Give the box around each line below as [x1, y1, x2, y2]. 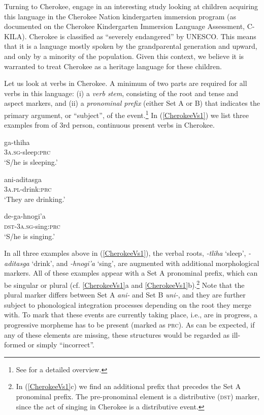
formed [4, 339, 26, 350]
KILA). [4, 31, 27, 41]
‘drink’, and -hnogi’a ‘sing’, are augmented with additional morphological [31, 257, 259, 268]
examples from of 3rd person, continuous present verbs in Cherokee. [4, 120, 215, 130]
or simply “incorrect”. [28, 339, 94, 350]
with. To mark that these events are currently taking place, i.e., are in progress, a [4, 309, 258, 320]
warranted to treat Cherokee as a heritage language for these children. [4, 61, 222, 71]
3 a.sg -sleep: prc [4, 146, 51, 157]
